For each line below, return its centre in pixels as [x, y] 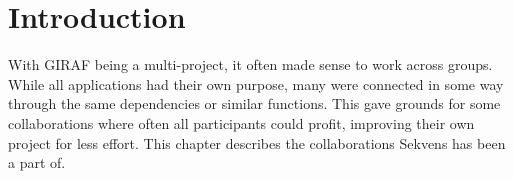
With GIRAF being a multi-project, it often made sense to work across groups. [250, 64]
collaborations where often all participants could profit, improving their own [241, 122]
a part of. [37, 162]
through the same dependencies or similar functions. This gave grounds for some [254, 103]
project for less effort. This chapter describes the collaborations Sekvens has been [257, 142]
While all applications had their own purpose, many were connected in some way [256, 83]
